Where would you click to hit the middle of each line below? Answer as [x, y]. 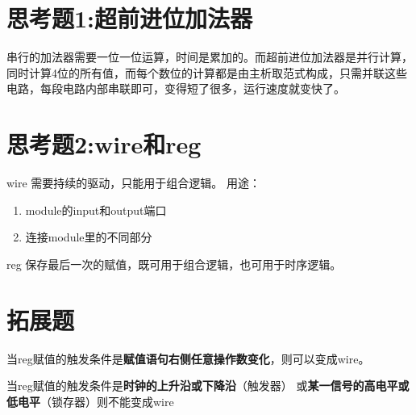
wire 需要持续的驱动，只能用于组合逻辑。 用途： [134, 183]
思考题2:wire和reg [104, 144]
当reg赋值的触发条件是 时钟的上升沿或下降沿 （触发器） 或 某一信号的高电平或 [208, 386]
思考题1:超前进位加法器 [130, 18]
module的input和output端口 [96, 210]
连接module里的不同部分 [89, 237]
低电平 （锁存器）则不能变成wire [90, 401]
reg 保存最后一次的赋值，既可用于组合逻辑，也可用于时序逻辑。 [174, 264]
